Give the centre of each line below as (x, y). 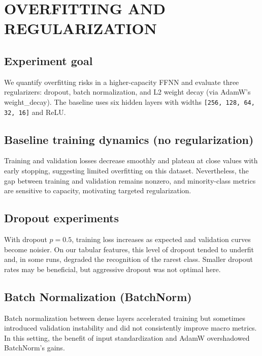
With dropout (26, 239)
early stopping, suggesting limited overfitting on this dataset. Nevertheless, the (126, 171)
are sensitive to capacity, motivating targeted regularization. (98, 190)
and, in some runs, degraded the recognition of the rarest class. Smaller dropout (128, 259)
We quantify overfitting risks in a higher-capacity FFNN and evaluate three (122, 82)
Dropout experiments (62, 218)
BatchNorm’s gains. (35, 348)
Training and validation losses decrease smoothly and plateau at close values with (131, 160)
